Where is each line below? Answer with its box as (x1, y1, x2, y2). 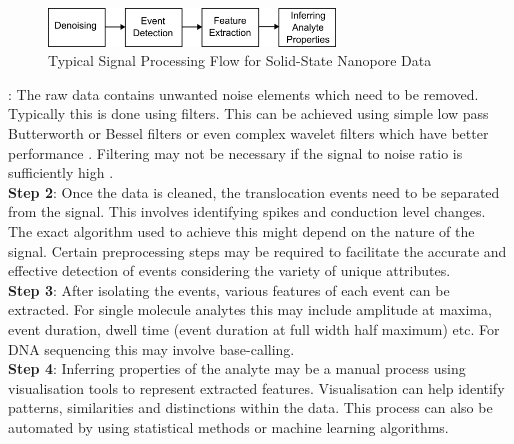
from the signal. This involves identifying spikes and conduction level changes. (8, 201, 486, 222)
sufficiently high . (8, 162, 114, 183)
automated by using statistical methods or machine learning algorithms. (8, 416, 449, 437)
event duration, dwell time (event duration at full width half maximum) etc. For (8, 318, 500, 339)
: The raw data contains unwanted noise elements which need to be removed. (8, 83, 479, 104)
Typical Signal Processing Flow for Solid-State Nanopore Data (48, 50, 432, 71)
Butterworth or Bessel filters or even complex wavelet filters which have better (8, 122, 489, 143)
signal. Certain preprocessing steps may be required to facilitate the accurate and (8, 240, 507, 261)
